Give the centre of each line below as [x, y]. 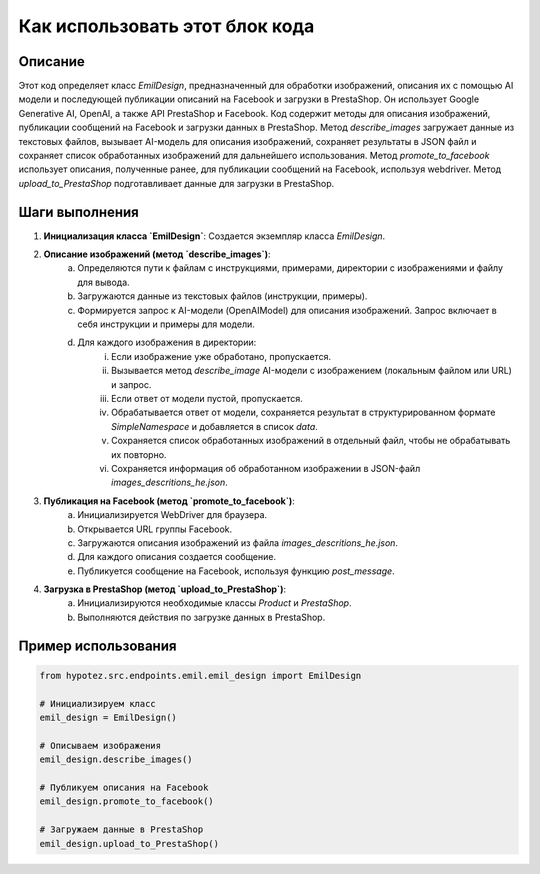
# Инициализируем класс [98, 703]
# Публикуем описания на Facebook [124, 787]
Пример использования [97, 645]
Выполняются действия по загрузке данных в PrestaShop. [201, 617]
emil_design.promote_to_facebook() [126, 801]
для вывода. [103, 282]
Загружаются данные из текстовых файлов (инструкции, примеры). [222, 296]
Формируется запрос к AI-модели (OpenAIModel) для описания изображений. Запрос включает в [287, 310]
